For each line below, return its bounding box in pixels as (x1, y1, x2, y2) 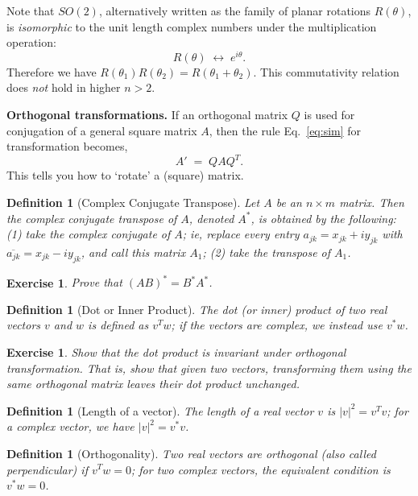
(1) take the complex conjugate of (6, 225, 171, 242)
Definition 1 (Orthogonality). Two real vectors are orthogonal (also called (6, 444, 376, 461)
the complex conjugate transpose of (6, 209, 177, 226)
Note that (6, 2, 55, 19)
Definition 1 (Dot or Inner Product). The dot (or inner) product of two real (6, 300, 387, 317)
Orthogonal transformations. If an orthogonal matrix (6, 106, 288, 123)
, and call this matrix (81, 243, 186, 260)
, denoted (188, 209, 234, 226)
